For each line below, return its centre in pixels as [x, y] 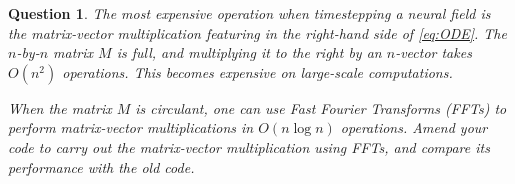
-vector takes [433, 52]
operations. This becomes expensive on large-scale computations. [257, 71]
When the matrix [60, 107]
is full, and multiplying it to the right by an [249, 52]
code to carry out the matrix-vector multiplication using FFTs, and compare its [249, 146]
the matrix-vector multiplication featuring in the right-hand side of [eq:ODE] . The [257, 32]
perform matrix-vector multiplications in [131, 127]
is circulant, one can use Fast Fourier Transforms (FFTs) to [321, 107]
